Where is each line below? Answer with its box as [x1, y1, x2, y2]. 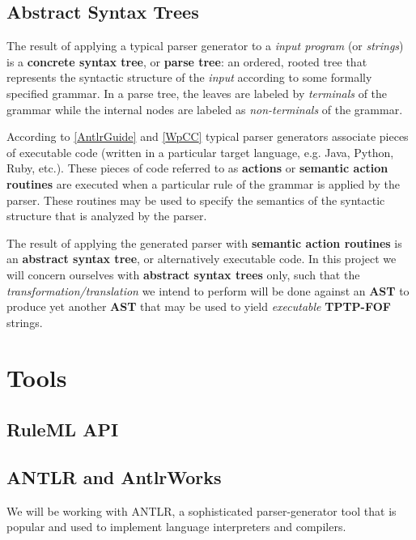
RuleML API [6, 417, 119, 442]
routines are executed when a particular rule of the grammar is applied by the [6, 175, 400, 192]
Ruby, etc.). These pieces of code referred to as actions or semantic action [6, 159, 388, 176]
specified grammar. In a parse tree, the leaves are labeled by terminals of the [6, 84, 388, 101]
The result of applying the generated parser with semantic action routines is [6, 234, 402, 251]
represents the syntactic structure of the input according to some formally [6, 69, 372, 86]
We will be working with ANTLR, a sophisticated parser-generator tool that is [6, 502, 397, 519]
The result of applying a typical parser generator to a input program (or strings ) [6, 37, 404, 54]
